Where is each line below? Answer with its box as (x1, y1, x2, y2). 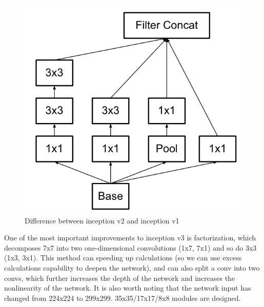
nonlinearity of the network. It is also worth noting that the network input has (4, 282, 251, 293)
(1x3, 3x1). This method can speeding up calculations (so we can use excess (4, 252, 242, 263)
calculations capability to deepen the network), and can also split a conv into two (4, 262, 260, 273)
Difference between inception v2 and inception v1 (25, 215, 179, 226)
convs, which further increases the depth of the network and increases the (4, 272, 235, 283)
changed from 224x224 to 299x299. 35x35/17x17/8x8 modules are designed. (4, 292, 241, 303)
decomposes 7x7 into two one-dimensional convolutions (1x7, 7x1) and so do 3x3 (4, 242, 257, 253)
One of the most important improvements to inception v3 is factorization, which (4, 232, 256, 243)
